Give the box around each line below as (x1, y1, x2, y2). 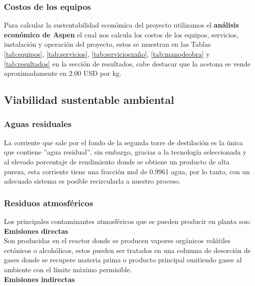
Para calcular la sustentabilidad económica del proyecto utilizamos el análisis (4, 20, 239, 30)
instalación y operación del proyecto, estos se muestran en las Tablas (4, 39, 211, 49)
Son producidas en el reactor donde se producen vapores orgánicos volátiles (4, 235, 231, 246)
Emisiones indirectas (4, 274, 75, 284)
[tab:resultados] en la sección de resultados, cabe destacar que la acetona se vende (4, 58, 251, 68)
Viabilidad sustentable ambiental (4, 92, 174, 107)
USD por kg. (83, 68, 122, 78)
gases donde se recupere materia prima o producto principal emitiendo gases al (4, 254, 242, 265)
